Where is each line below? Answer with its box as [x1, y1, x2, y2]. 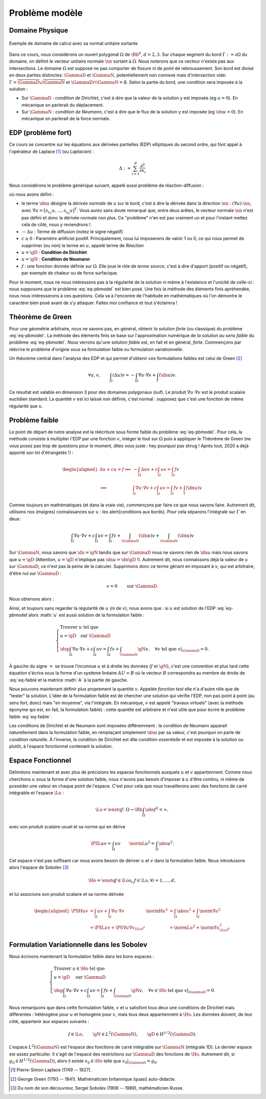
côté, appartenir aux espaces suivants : [9, 1018, 90, 1024]
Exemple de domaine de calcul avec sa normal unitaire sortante [9, 40, 138, 46]
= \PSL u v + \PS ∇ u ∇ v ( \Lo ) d [90, 924, 145, 931]
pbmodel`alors [9, 612, 39, 618]
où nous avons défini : [9, 191, 54, 197]
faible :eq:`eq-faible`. [9, 713, 52, 719]
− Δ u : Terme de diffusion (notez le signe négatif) [22, 228, 123, 234]
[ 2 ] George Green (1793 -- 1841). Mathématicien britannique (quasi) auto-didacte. [10, 1076, 176, 1082]
